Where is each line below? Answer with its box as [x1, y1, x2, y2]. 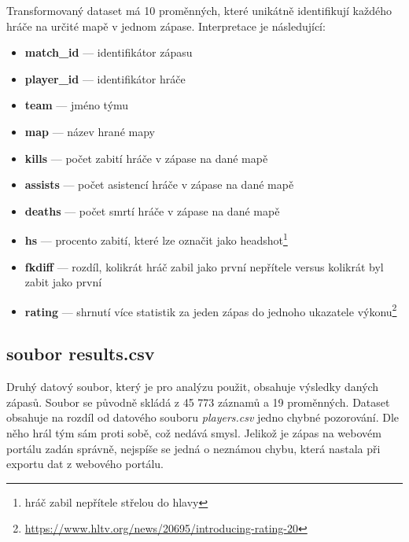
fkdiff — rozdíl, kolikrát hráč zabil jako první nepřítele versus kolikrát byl [24, 258, 384, 275]
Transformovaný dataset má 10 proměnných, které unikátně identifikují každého [6, 2, 392, 18]
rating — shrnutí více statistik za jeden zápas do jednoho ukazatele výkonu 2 [24, 300, 397, 319]
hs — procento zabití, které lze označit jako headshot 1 [24, 230, 288, 248]
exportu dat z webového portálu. [6, 455, 164, 472]
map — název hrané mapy [24, 123, 155, 139]
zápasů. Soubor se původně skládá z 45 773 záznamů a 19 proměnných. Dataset [6, 393, 390, 410]
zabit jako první [24, 274, 102, 290]
